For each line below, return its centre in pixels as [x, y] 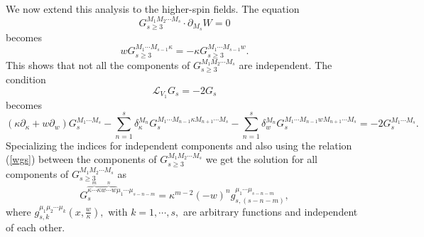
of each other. [36, 227]
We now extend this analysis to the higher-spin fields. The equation [153, 9]
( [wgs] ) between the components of [81, 159]
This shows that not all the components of [98, 64]
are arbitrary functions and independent [270, 211]
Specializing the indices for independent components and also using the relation [179, 145]
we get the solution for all [261, 159]
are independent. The [286, 64]
